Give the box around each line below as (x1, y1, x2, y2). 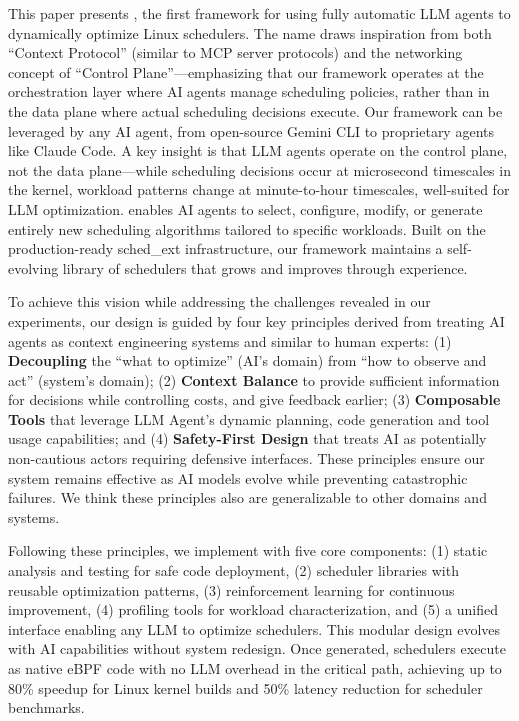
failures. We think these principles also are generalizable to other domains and (8, 487, 487, 508)
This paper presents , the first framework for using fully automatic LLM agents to (8, 3, 511, 23)
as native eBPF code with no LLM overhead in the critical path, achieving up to (8, 658, 502, 678)
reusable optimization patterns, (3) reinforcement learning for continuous (8, 579, 455, 600)
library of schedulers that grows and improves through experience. (62, 257, 468, 278)
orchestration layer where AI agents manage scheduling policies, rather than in (8, 81, 490, 102)
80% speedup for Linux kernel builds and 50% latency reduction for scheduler (8, 677, 483, 698)
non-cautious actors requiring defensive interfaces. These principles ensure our (8, 448, 485, 469)
